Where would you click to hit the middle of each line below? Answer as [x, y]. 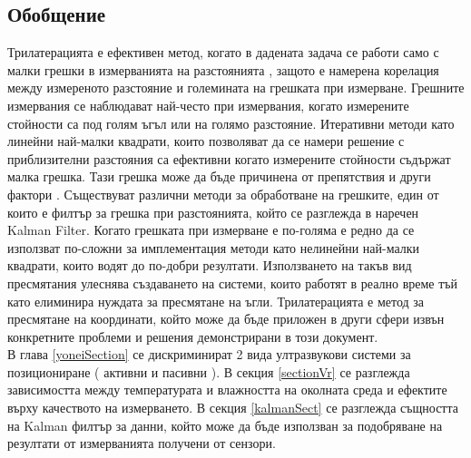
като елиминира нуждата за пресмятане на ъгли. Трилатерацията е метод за [216, 301]
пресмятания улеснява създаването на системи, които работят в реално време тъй [233, 283]
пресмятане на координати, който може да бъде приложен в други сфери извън [226, 319]
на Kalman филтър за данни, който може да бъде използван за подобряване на [225, 425]
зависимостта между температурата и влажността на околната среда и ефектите [227, 390]
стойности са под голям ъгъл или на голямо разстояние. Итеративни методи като [231, 123]
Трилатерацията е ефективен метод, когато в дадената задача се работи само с [223, 52]
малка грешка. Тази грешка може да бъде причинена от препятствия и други [219, 176]
